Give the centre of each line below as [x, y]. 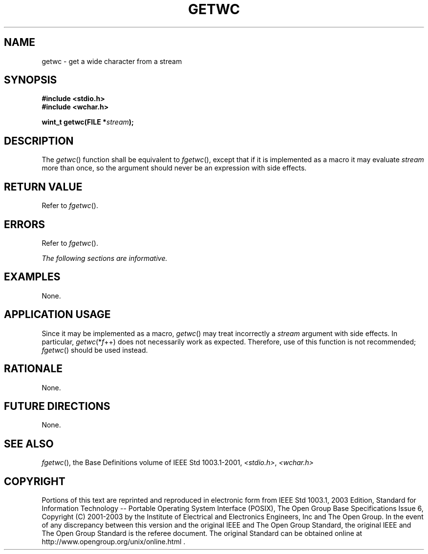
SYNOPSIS [31, 80]
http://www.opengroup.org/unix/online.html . [114, 542]
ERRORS [25, 224]
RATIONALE [33, 369]
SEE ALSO [29, 444]
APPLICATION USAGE [57, 315]
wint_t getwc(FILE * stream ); [88, 122]
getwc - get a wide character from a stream [112, 61]
